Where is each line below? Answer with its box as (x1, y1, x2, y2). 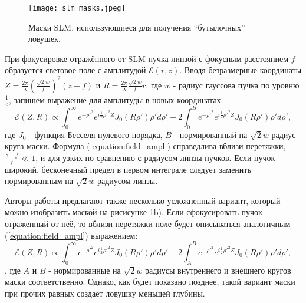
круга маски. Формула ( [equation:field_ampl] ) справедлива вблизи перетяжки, (5, 140, 286, 152)
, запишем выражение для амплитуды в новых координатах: (8, 93, 223, 106)
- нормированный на (174, 128, 248, 140)
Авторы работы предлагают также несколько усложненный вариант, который (5, 194, 281, 206)
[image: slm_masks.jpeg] (28, 4, 126, 12)
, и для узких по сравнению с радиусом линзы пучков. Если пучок (35, 151, 275, 163)
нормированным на (5, 174, 73, 187)
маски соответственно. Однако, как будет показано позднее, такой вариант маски (5, 275, 295, 288)
